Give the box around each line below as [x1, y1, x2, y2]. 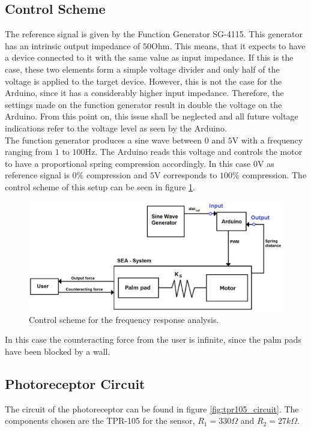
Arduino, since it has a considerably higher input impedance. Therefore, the [5, 86, 284, 99]
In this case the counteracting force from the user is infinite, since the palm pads [5, 333, 301, 346]
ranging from [5, 145, 53, 158]
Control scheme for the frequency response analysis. [29, 313, 219, 325]
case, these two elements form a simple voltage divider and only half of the [5, 62, 280, 75]
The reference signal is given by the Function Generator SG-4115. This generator [5, 28, 303, 40]
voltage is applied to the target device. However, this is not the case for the [5, 74, 282, 87]
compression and [86, 169, 148, 181]
